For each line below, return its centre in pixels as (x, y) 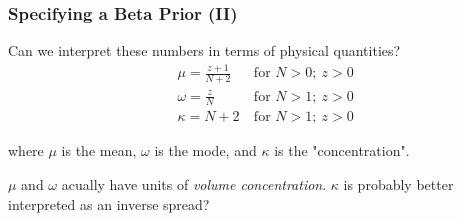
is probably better (398, 183)
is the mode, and (205, 150)
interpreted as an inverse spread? (109, 203)
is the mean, (99, 150)
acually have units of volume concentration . (194, 183)
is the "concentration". (342, 150)
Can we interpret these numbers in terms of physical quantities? (204, 50)
